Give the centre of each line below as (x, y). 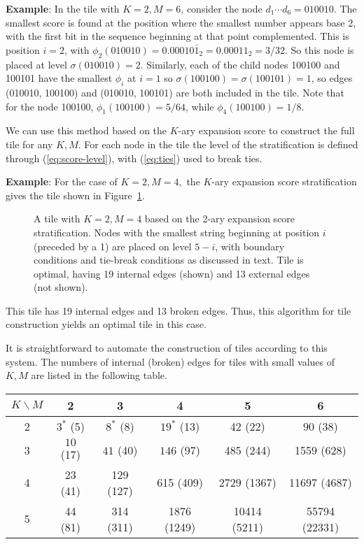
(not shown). (61, 287)
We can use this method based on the (86, 130)
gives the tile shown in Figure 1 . (75, 195)
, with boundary (250, 246)
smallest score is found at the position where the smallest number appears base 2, (181, 22)
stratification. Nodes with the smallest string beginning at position (177, 232)
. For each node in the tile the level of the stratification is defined (218, 144)
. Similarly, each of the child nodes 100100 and (240, 64)
